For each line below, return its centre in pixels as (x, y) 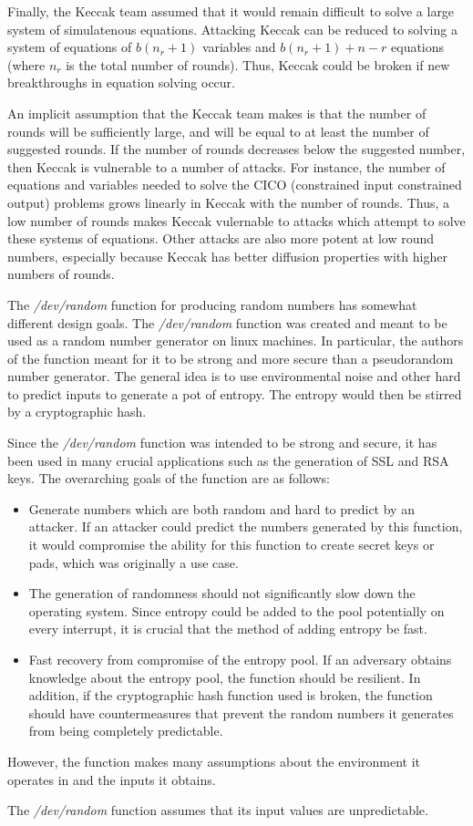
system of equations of (70, 47)
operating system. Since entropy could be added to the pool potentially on (236, 610)
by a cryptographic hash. (77, 412)
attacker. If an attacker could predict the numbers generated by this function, (246, 527)
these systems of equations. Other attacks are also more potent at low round (221, 238)
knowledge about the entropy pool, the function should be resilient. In (225, 677)
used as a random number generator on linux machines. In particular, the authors (236, 341)
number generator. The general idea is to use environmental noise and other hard (234, 376)
